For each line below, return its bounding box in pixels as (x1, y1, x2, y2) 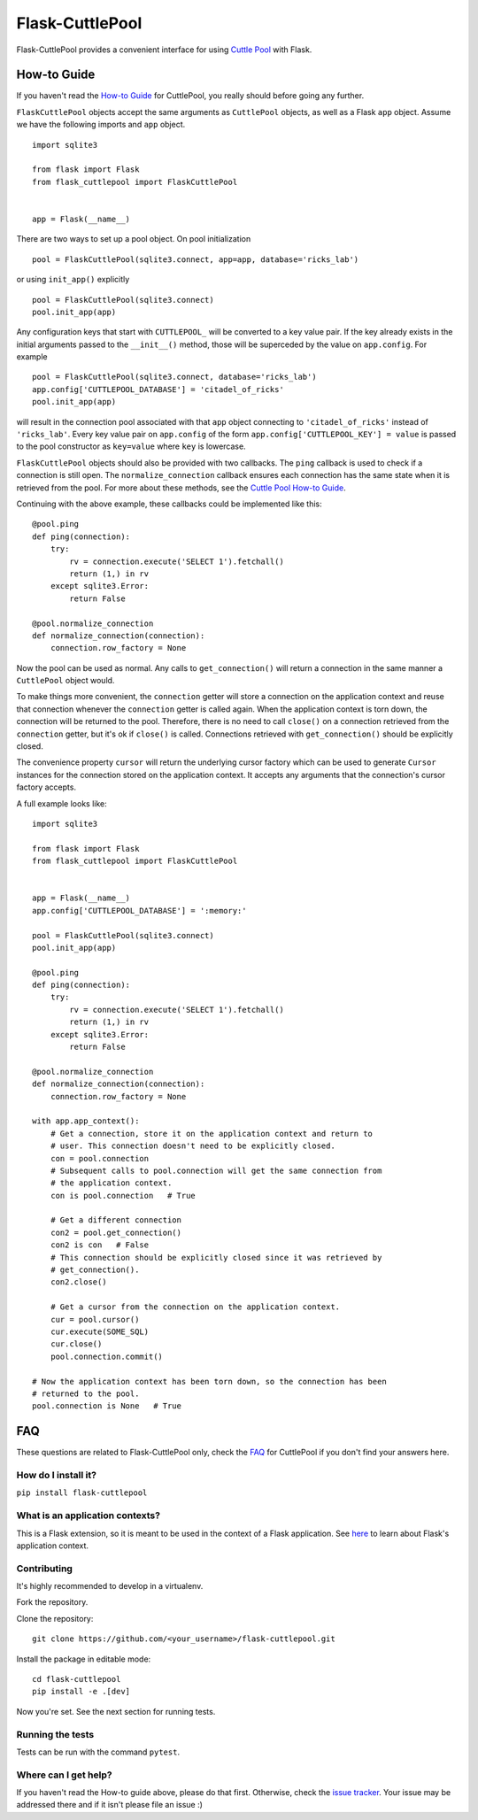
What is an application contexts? (16, 1509, 161, 1522)
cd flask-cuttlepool (32, 1674, 121, 1685)
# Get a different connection (50, 1215, 181, 1225)
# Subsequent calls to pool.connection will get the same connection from (50, 1165, 382, 1176)
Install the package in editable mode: (16, 1654, 151, 1664)
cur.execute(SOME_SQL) (50, 1327, 150, 1337)
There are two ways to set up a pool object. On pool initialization (16, 234, 251, 244)
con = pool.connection (50, 1153, 150, 1163)
